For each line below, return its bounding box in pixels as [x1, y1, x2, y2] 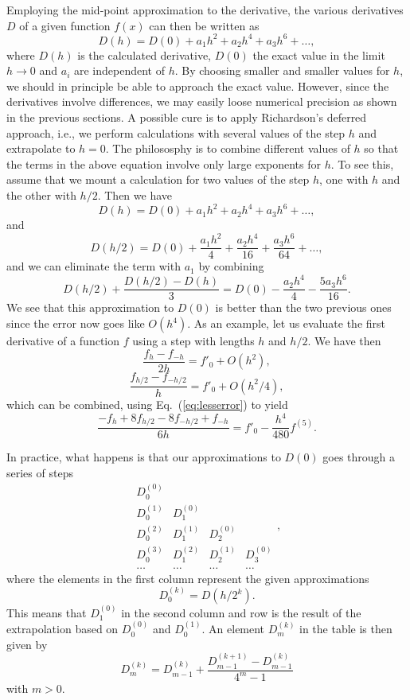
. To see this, [330, 155, 394, 172]
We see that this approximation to [6, 299, 174, 316]
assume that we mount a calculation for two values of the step [6, 171, 310, 188]
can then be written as [149, 17, 260, 33]
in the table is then [299, 620, 392, 637]
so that [364, 140, 399, 157]
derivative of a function [6, 332, 120, 349]
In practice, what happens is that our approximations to [6, 449, 281, 465]
